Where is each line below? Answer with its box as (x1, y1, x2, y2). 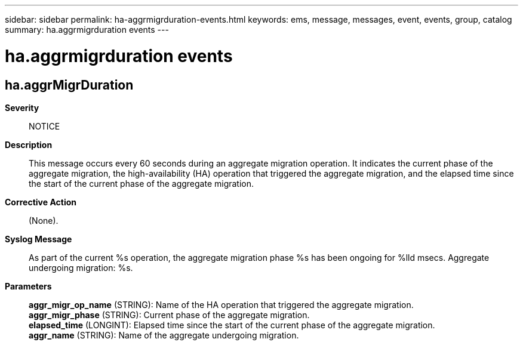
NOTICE (29, 121, 60, 131)
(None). (29, 215, 59, 226)
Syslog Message (5, 233, 72, 244)
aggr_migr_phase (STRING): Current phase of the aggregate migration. (29, 309, 310, 320)
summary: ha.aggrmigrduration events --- (5, 24, 169, 35)
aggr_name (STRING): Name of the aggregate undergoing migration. (29, 329, 299, 340)
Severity (5, 102, 39, 113)
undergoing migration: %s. (29, 262, 133, 273)
